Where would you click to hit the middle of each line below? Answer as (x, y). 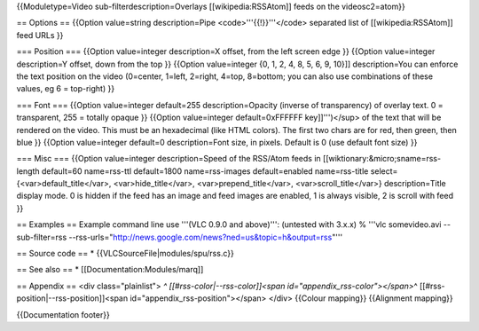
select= (384, 171)
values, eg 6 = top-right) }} (66, 89)
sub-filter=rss (42, 237)
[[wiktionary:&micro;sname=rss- (382, 159)
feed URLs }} (40, 35)
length (28, 171)
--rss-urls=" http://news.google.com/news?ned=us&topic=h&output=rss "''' (205, 237)
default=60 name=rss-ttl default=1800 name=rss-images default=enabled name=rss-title (205, 171)
